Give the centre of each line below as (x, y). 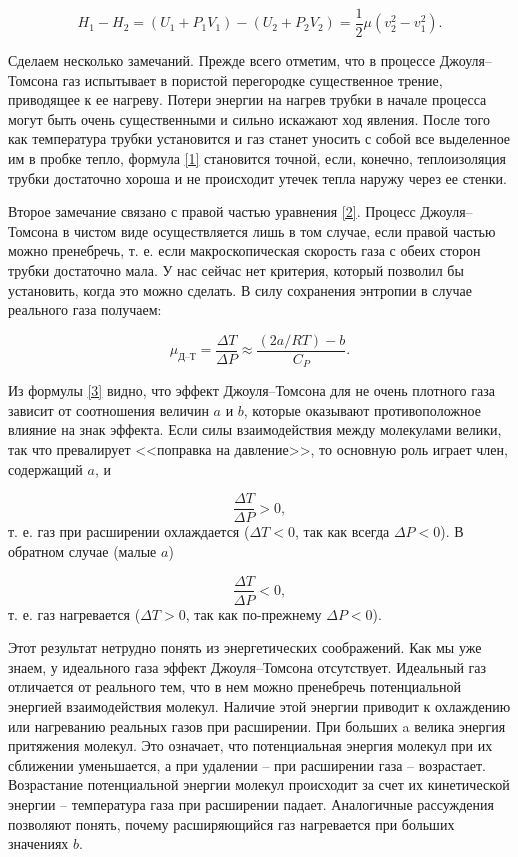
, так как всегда (342, 531)
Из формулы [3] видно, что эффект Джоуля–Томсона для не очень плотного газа (251, 390)
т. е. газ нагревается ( (74, 613)
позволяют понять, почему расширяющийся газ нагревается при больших (231, 823)
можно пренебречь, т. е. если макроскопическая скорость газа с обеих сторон (244, 250)
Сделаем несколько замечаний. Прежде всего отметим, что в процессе (222, 60)
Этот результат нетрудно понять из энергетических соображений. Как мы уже (245, 647)
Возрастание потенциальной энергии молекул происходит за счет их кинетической (259, 784)
